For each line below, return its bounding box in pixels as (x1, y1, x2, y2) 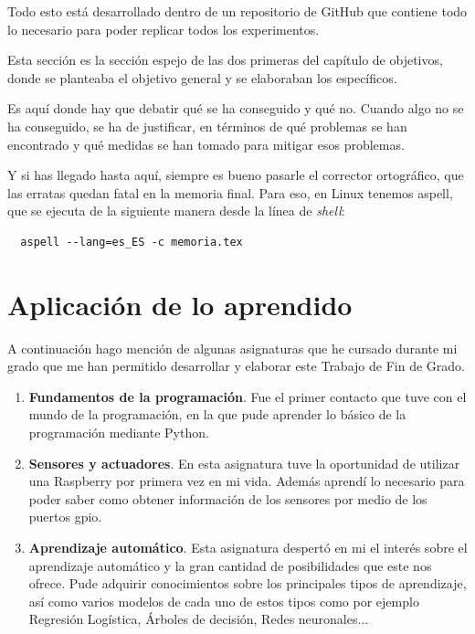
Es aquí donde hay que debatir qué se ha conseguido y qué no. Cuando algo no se (7, 99, 464, 118)
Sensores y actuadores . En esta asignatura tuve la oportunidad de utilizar (28, 453, 460, 472)
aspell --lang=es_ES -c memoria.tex (20, 235, 243, 248)
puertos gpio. (28, 507, 102, 526)
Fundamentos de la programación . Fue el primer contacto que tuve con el (28, 386, 467, 406)
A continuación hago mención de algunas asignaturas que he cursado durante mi (7, 338, 458, 357)
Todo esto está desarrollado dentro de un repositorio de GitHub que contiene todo (7, 2, 468, 20)
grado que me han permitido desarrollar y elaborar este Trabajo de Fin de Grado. (7, 356, 465, 375)
